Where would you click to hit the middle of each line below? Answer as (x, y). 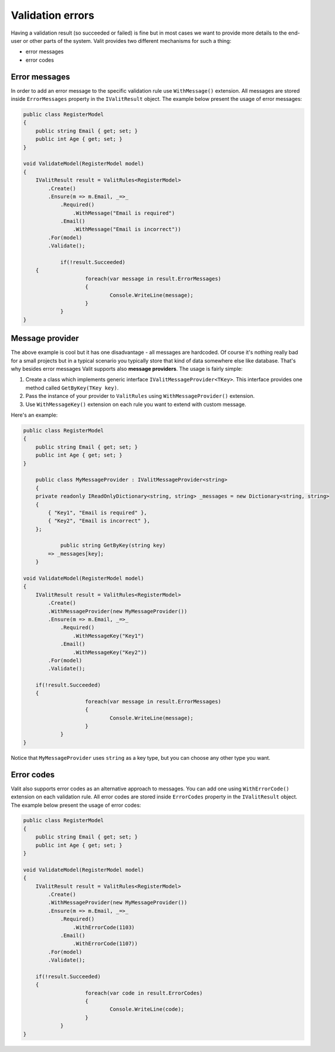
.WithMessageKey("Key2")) (110, 652)
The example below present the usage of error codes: (76, 805)
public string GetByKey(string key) (113, 545)
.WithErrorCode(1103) (104, 927)
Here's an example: (34, 415)
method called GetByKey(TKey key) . (72, 388)
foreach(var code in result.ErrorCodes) (144, 993)
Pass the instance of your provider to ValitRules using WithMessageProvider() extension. (140, 396)
